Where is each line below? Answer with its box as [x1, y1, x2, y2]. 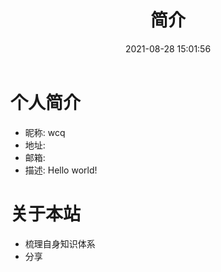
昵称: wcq [24, 126, 66, 138]
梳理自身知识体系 [24, 237, 96, 250]
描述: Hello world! [24, 164, 98, 176]
